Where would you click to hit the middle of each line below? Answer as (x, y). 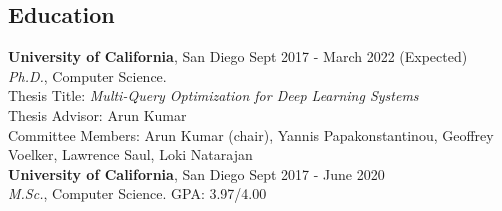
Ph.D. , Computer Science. (87, 75)
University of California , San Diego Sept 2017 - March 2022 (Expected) (238, 56)
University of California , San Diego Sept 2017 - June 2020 (196, 173)
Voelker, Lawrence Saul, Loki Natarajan (130, 154)
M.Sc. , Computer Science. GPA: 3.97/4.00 (137, 193)
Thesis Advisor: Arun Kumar (97, 114)
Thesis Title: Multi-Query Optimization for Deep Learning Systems (213, 95)
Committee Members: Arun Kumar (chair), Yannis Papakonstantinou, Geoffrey (251, 134)
